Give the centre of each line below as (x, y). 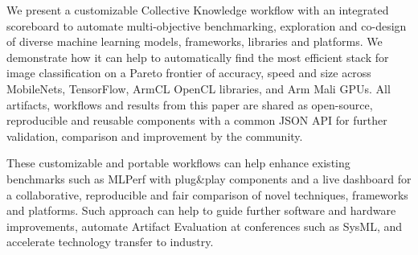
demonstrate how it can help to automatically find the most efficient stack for (198, 57)
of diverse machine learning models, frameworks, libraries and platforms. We (195, 41)
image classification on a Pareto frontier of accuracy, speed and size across (189, 73)
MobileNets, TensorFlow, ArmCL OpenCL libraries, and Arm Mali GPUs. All (199, 88)
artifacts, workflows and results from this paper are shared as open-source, (190, 104)
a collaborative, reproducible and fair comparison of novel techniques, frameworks (207, 194)
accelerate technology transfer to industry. (110, 242)
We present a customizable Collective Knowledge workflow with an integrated (198, 10)
